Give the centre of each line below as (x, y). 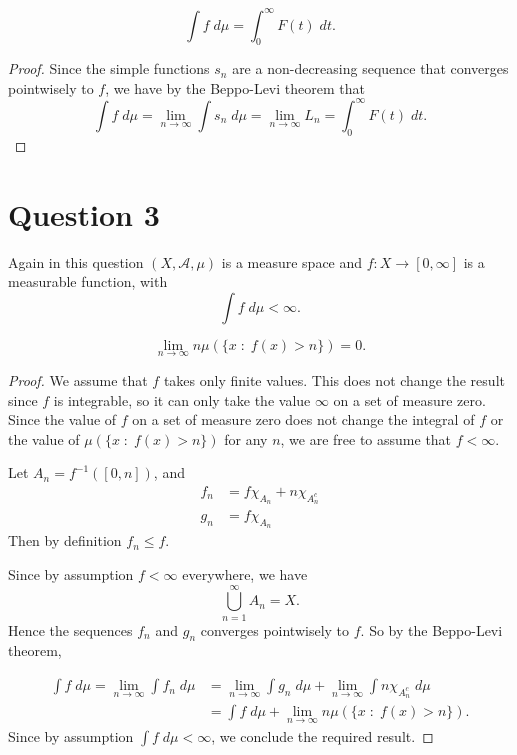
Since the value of (62, 419)
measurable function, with (88, 281)
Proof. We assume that (78, 379)
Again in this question (76, 261)
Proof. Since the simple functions (109, 68)
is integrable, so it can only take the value (182, 399)
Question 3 (84, 213)
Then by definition (65, 540)
